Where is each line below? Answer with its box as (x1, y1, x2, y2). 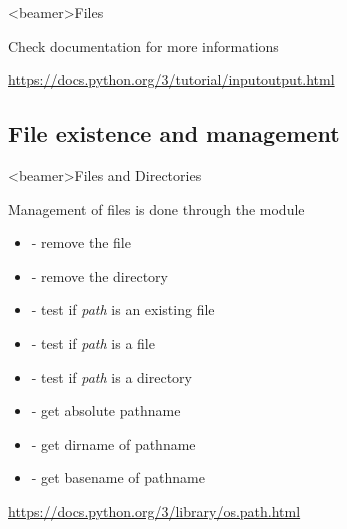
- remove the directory (31, 265, 169, 286)
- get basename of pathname (31, 467, 205, 488)
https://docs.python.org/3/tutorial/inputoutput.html (8, 69, 335, 90)
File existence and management (8, 118, 340, 149)
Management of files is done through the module (8, 198, 305, 219)
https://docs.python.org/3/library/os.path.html (8, 500, 301, 521)
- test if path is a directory (31, 366, 192, 387)
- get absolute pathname (31, 400, 181, 421)
